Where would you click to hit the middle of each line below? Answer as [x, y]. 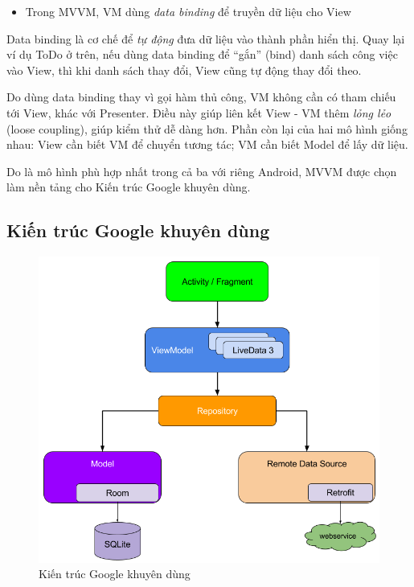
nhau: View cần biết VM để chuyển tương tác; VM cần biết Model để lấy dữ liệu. [207, 144]
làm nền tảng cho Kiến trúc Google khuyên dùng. [129, 187]
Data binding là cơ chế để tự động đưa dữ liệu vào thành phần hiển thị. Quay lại [206, 38]
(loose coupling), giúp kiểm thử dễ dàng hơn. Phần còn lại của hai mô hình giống [207, 128]
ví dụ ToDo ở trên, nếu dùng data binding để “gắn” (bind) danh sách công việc [202, 54]
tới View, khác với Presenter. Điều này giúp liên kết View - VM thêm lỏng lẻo [199, 112]
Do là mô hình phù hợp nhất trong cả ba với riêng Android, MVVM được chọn [202, 171]
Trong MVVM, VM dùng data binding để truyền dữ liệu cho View [188, 11]
